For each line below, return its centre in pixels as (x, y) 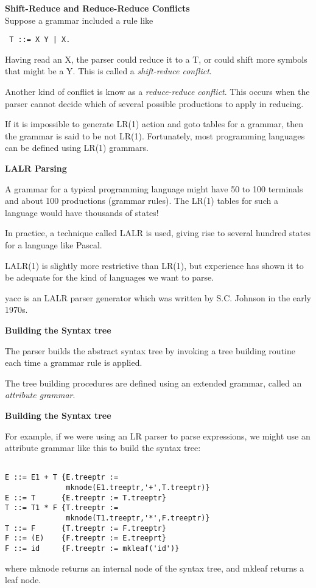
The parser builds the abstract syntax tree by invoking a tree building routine (150, 350)
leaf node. (23, 580)
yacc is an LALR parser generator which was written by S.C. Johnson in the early (158, 297)
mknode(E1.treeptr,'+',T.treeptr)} (138, 488)
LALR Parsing (36, 168)
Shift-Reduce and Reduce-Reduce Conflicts (97, 8)
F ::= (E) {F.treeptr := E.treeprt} (86, 538)
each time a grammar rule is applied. (74, 362)
